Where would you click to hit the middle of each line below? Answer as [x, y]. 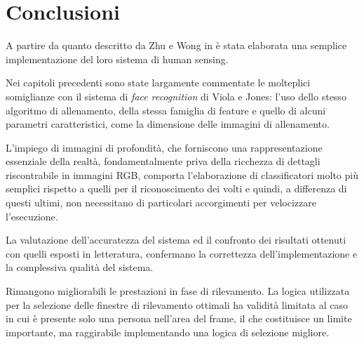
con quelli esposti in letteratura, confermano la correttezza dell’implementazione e [182, 253]
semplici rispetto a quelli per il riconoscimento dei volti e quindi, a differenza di [176, 188]
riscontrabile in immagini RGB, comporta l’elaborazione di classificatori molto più [182, 174]
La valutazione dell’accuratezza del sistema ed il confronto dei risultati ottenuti [176, 240]
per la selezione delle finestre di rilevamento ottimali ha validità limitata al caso [177, 304]
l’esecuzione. [32, 216]
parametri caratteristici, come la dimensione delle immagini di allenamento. [168, 124]
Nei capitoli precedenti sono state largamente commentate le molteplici [158, 82]
